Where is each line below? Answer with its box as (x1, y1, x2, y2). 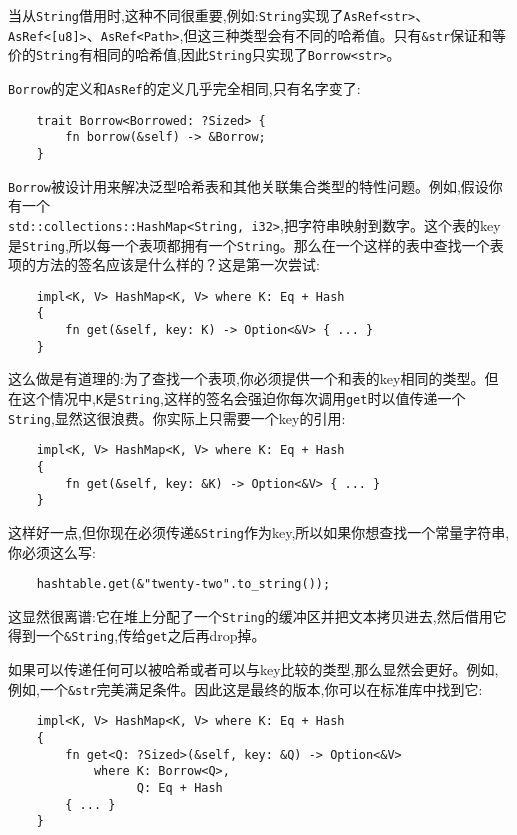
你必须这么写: (8, 541, 96, 562)
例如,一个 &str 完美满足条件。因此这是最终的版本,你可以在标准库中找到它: (8, 678, 483, 699)
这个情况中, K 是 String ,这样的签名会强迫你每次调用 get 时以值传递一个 (21, 387, 466, 408)
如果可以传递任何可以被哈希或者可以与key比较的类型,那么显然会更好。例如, (8, 659, 499, 680)
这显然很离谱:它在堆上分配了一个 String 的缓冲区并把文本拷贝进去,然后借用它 (8, 605, 507, 626)
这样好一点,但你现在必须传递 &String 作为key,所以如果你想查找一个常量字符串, (8, 521, 510, 542)
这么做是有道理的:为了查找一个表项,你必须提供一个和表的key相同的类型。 (8, 368, 485, 389)
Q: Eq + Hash (136, 781, 223, 795)
